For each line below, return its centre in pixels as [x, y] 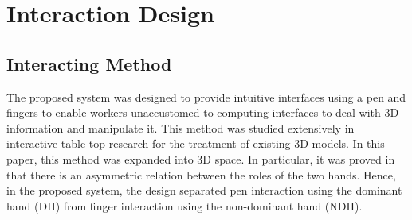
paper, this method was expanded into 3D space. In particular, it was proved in [201, 158]
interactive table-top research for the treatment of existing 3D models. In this [196, 143]
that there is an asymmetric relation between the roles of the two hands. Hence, [201, 174]
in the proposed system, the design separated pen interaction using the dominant [204, 190]
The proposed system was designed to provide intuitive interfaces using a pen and [206, 96]
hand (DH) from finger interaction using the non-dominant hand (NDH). [184, 205]
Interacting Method [89, 63]
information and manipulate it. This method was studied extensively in [180, 127]
